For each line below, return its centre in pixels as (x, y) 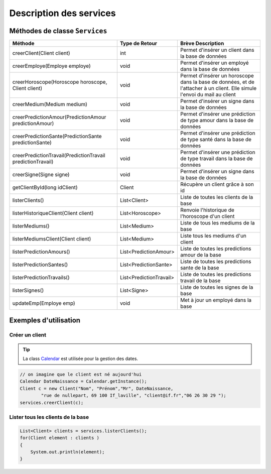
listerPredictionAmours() (41, 252)
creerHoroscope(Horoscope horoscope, (60, 82)
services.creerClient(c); (52, 402)
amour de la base (201, 255)
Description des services (62, 13)
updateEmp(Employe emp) (44, 303)
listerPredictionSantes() (40, 265)
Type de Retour (139, 44)
